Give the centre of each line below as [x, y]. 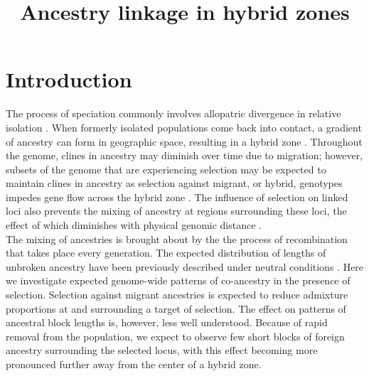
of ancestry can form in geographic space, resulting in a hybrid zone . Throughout [184, 141]
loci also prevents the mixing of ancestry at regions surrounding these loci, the [176, 211]
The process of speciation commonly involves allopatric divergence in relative [173, 113]
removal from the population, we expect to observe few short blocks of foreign [175, 336]
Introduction [69, 79]
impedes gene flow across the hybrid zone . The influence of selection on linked [177, 197]
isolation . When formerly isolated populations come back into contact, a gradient [184, 127]
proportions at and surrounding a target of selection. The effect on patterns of [176, 308]
